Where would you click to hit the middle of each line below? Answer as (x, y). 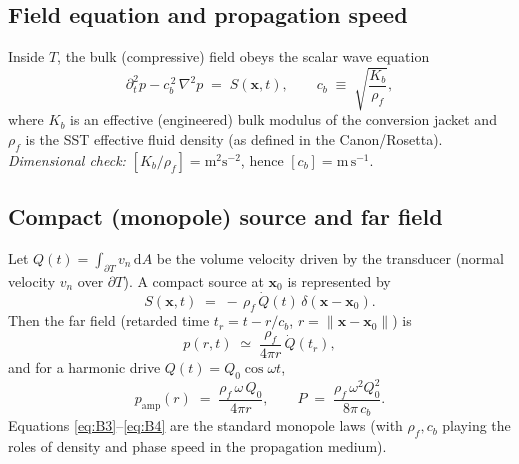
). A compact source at (193, 280)
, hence (262, 159)
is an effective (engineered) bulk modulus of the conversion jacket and (283, 119)
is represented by (339, 280)
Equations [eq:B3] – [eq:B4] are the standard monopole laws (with (205, 425)
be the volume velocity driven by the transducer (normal (330, 257)
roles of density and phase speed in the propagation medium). (197, 446)
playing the (476, 425)
